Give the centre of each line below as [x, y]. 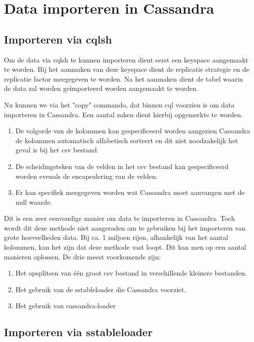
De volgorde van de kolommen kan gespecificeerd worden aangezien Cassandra [133, 131]
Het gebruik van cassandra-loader [66, 306]
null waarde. [34, 202]
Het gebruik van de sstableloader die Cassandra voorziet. [101, 289]
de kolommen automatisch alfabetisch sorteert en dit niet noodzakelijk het [127, 140]
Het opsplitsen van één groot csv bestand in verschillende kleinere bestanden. [131, 273]
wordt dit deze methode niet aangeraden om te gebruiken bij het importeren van [125, 227]
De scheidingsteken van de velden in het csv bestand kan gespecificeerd [122, 166]
